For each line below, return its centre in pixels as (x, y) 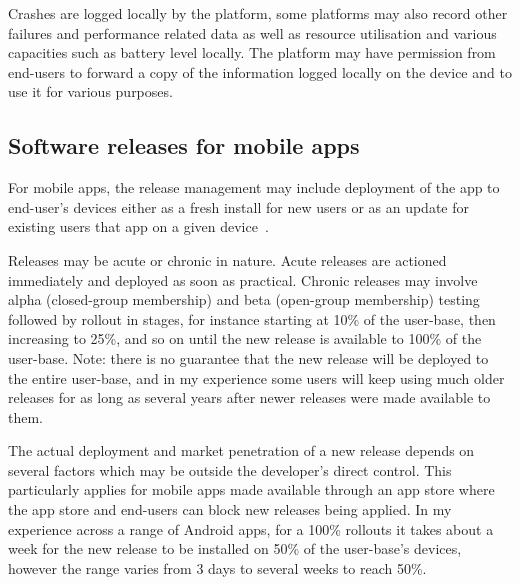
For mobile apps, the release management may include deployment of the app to (254, 187)
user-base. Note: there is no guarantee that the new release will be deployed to (248, 357)
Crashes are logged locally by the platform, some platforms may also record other (258, 13)
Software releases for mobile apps (184, 145)
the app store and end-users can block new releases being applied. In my (230, 509)
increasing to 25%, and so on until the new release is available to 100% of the (245, 338)
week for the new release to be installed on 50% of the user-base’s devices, (235, 548)
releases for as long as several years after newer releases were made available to (249, 397)
